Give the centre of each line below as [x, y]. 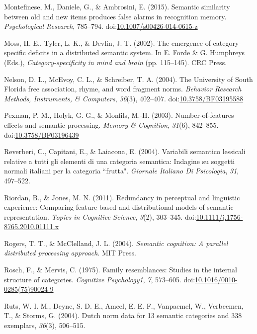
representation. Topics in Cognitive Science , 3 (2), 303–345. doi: [100, 216]
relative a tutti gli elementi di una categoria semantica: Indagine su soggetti [120, 161]
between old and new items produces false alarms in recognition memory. [115, 16]
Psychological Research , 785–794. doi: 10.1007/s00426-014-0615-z [101, 26]
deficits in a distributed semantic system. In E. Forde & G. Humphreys [136, 52]
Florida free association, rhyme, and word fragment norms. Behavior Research [123, 89]
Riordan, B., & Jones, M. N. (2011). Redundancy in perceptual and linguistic [122, 197]
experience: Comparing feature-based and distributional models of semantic [119, 207]
